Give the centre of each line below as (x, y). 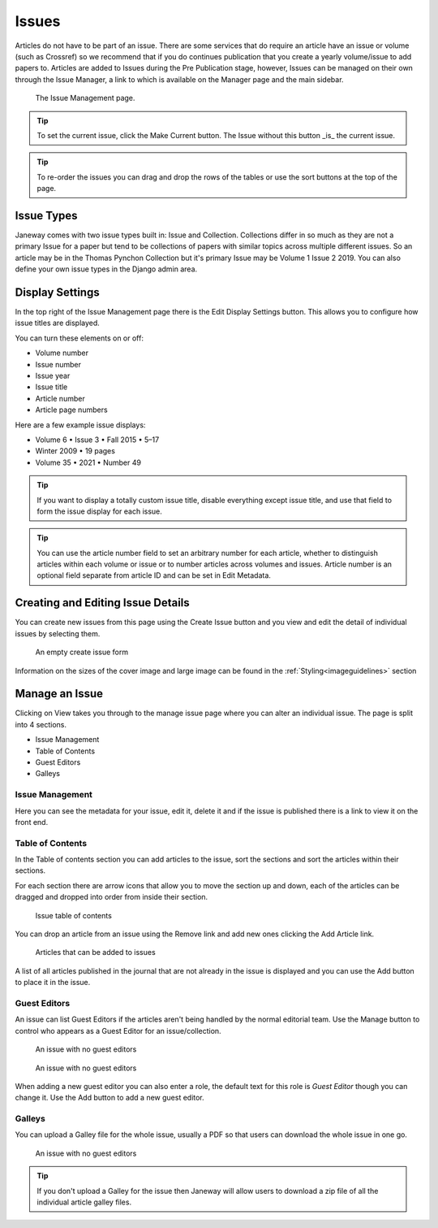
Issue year (53, 375)
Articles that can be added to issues (95, 952)
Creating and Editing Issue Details (102, 603)
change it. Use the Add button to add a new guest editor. (109, 1098)
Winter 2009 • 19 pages (75, 451)
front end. (32, 822)
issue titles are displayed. (58, 323)
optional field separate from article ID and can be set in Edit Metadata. (154, 575)
